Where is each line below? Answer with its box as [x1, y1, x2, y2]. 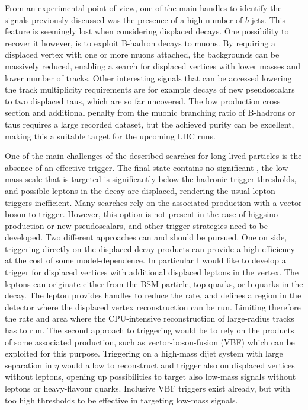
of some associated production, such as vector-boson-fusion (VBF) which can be [5, 335, 295, 348]
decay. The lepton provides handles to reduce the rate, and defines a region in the [5, 289, 301, 301]
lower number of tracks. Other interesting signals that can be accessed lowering [5, 71, 292, 84]
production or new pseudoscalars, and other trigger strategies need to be [5, 219, 268, 231]
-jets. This [248, 13, 285, 26]
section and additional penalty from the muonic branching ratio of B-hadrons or [5, 106, 296, 119]
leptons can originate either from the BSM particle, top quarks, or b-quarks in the [5, 277, 303, 290]
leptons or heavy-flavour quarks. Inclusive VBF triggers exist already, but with [5, 382, 291, 394]
